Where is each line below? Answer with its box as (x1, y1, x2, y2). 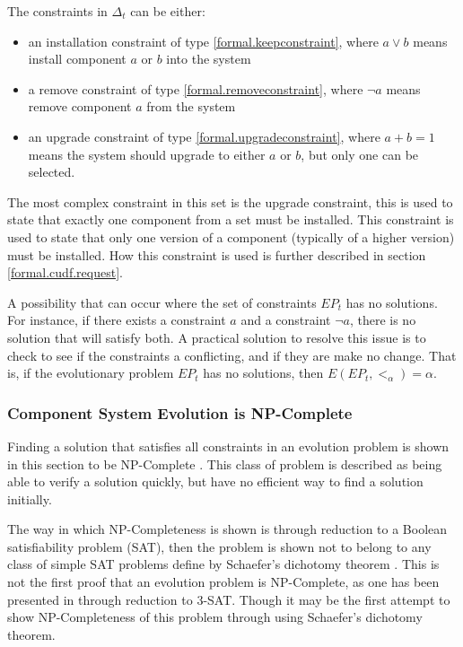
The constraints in (7, 2, 108, 20)
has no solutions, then (203, 363, 324, 382)
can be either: (130, 2, 205, 20)
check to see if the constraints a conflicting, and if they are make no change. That (7, 345, 457, 364)
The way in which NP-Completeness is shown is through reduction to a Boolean (7, 520, 448, 538)
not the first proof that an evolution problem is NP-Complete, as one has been (7, 573, 440, 591)
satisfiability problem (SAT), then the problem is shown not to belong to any (7, 537, 432, 555)
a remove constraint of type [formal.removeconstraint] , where (28, 79, 363, 98)
